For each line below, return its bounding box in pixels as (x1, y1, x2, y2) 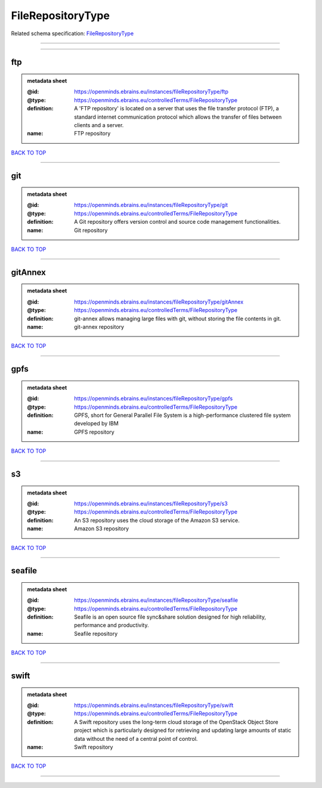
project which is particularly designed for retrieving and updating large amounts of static (74, 727, 292, 734)
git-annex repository (74, 323, 125, 330)
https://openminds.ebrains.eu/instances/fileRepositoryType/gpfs (74, 395, 233, 402)
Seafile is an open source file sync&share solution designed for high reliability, (74, 613, 267, 620)
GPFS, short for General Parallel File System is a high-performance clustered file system (74, 412, 291, 419)
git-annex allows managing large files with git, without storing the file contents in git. (74, 315, 281, 322)
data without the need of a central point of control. (74, 735, 198, 742)
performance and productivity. (74, 622, 149, 629)
